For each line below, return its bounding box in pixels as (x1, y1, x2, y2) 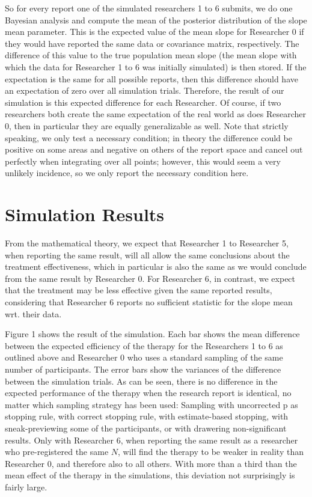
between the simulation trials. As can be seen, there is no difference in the (5, 374, 278, 387)
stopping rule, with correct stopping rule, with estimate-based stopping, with (5, 410, 289, 422)
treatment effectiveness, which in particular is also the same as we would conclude (5, 260, 307, 273)
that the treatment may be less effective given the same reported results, (5, 284, 272, 296)
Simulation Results (5, 202, 165, 227)
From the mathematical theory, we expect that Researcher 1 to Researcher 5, (5, 237, 289, 249)
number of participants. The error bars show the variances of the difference (5, 362, 281, 375)
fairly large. (5, 480, 47, 493)
